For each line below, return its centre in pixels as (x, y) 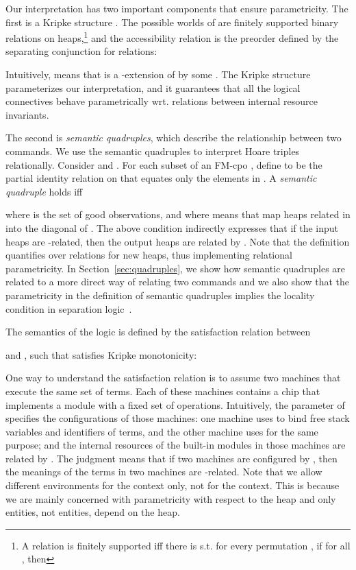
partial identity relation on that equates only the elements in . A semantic (161, 178)
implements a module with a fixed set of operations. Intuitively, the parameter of (175, 404)
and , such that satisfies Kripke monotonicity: (101, 354)
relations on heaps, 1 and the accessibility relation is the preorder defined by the (172, 37)
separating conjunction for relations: (81, 51)
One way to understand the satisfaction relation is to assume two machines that (173, 378)
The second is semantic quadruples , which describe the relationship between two (174, 138)
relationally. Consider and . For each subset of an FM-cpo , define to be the (164, 164)
